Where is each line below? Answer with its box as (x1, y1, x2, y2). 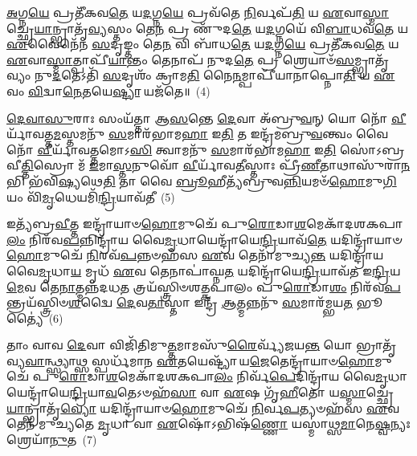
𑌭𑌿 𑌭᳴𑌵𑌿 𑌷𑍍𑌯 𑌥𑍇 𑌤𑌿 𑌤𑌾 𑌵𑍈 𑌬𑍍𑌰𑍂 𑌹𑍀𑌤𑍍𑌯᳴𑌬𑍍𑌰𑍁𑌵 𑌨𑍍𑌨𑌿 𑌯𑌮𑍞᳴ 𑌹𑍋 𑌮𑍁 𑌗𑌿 (6, 172, 397, 189)
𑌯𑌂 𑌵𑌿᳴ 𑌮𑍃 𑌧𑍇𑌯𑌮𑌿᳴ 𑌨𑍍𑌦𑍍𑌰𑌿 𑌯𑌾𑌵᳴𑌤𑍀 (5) (6, 188, 175, 205)
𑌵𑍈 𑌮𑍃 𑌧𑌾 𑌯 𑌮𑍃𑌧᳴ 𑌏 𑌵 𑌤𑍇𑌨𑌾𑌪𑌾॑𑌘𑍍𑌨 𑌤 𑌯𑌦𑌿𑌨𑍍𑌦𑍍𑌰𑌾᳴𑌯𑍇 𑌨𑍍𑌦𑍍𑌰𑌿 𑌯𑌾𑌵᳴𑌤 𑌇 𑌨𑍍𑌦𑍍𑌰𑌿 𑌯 (6, 262, 401, 279)
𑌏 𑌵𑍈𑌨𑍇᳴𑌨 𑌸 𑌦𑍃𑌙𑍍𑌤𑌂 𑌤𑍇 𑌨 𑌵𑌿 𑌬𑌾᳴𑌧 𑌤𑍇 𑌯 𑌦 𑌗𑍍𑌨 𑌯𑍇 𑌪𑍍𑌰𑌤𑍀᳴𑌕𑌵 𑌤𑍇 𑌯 (6, 35, 399, 52)
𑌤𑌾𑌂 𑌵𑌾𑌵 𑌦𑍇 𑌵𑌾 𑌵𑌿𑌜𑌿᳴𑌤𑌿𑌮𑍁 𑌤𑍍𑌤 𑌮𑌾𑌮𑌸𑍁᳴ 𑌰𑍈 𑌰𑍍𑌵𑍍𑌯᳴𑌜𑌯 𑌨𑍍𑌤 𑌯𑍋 (6, 336, 353, 353)
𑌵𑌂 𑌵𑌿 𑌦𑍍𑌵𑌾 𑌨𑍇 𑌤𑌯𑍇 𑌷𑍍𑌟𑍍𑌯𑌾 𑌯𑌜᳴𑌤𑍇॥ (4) (6, 82, 211, 99)
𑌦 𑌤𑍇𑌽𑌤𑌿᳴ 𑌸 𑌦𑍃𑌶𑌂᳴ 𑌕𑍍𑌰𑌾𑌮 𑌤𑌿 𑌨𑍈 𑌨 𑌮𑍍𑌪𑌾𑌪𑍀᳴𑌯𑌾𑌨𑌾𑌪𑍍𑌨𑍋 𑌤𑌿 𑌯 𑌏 (51, 67, 395, 83)
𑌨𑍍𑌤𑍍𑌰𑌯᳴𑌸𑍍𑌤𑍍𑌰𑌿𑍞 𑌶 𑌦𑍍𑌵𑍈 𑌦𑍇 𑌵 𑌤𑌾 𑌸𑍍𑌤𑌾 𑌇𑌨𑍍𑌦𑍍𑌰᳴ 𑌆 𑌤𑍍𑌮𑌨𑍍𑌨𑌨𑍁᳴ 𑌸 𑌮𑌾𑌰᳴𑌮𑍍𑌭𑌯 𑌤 (6, 294, 353, 311)
